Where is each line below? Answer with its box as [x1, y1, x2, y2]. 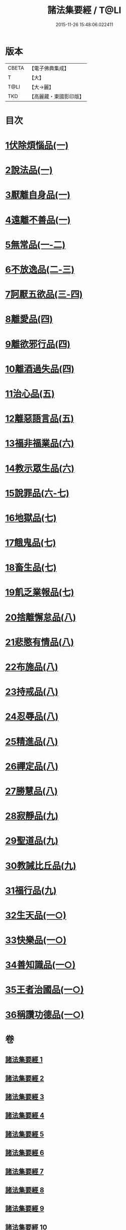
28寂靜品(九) [5, 810, 59, 822]
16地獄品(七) [5, 512, 57, 523]
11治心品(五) [5, 388, 55, 399]
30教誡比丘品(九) [5, 860, 77, 871]
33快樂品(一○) [5, 934, 67, 946]
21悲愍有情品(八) [5, 636, 74, 648]
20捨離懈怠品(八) [5, 612, 76, 623]
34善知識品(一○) [5, 960, 76, 971]
